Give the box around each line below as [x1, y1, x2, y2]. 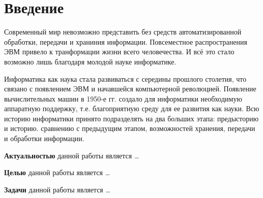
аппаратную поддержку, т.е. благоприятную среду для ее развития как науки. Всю [4, 103, 259, 114]
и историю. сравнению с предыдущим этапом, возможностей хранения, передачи [4, 123, 255, 134]
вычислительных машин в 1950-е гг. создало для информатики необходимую [4, 93, 242, 104]
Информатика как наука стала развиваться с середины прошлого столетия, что [4, 73, 247, 84]
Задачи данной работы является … [4, 184, 110, 194]
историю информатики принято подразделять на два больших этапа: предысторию [4, 113, 259, 123]
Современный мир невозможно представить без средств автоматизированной [4, 26, 242, 37]
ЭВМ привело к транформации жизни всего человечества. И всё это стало [4, 46, 235, 57]
